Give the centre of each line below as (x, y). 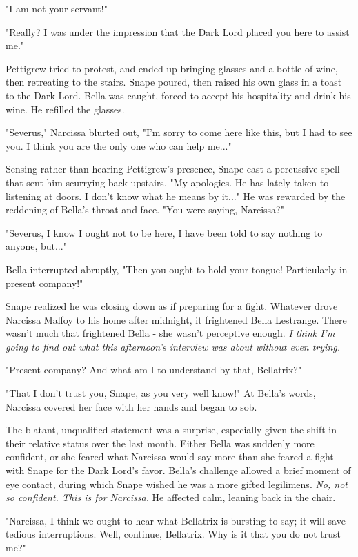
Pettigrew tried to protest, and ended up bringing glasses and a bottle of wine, (172, 68)
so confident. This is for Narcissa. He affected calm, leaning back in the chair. (171, 497)
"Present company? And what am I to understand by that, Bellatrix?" (154, 370)
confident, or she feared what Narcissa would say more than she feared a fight (170, 457)
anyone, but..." (36, 246)
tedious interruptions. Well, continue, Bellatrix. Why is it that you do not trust (173, 534)
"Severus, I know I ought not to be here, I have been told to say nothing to (164, 232)
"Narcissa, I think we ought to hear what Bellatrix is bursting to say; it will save (176, 520)
